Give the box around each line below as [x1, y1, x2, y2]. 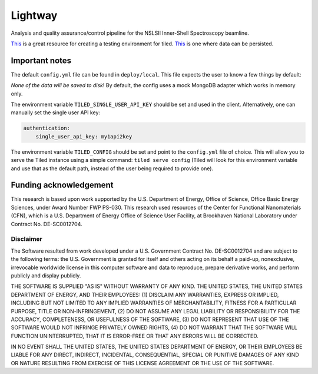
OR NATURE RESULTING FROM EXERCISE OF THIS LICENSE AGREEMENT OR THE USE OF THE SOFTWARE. [11, 359, 274, 366]
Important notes [11, 55, 72, 65]
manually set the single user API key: [11, 109, 100, 116]
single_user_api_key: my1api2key [35, 133, 132, 140]
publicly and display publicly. [11, 272, 81, 279]
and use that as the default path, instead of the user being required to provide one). [11, 165, 214, 172]
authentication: [23, 125, 71, 132]
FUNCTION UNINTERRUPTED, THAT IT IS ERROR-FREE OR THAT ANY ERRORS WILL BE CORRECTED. [11, 332, 259, 339]
